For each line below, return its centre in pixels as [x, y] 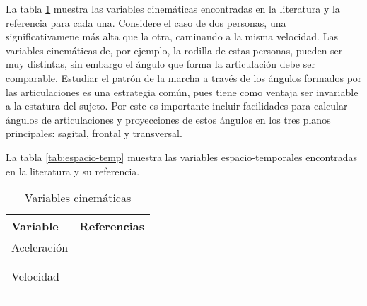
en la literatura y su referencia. [73, 171]
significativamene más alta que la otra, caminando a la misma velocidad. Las [172, 36]
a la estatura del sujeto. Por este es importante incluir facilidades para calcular [177, 106]
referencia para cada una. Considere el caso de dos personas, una [146, 22]
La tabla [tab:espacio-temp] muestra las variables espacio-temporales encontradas [182, 157]
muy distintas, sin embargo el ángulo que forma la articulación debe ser [161, 64]
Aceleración [40, 247]
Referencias [112, 226]
